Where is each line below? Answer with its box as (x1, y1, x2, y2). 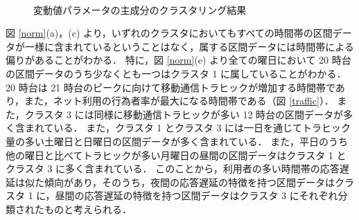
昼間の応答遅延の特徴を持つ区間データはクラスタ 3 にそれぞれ (55, 188, 338, 203)
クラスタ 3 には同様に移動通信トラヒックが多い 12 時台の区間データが (24, 107, 344, 121)
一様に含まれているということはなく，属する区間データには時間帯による (24, 39, 354, 53)
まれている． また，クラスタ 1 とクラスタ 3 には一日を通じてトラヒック (24, 120, 351, 135)
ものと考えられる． (44, 201, 132, 216)
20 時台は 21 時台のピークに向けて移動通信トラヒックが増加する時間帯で (6, 80, 335, 94)
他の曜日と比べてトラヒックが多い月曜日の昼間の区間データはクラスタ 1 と (6, 147, 347, 162)
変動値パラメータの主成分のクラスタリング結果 (33, 2, 247, 17)
